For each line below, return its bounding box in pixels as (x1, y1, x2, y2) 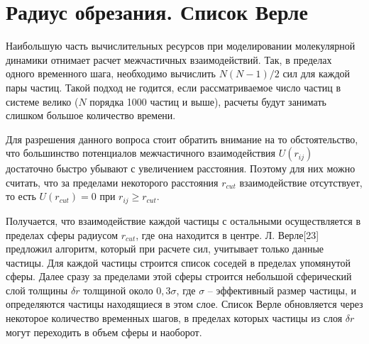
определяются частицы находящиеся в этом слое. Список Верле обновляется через (6, 296, 363, 311)
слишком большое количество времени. (6, 108, 176, 123)
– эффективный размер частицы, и (207, 282, 356, 297)
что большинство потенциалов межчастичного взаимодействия (6, 145, 276, 160)
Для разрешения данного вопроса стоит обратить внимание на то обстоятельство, (6, 131, 358, 146)
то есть (6, 189, 36, 204)
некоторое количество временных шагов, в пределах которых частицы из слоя (6, 311, 343, 326)
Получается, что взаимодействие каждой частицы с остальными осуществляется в (6, 213, 361, 228)
